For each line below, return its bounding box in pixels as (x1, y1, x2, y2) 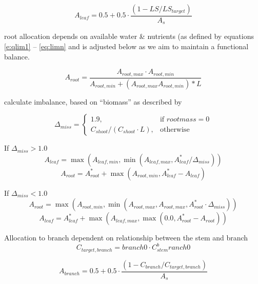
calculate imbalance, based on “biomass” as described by (4, 96, 182, 107)
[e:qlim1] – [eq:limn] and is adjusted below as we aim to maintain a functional (4, 41, 249, 52)
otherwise (160, 126, 190, 133)
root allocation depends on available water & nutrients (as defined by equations (4, 31, 254, 42)
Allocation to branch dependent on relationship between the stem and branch (4, 232, 248, 243)
